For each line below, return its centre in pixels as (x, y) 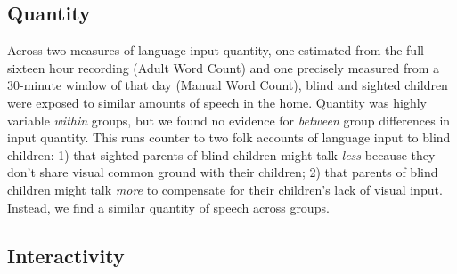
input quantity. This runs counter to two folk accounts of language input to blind (229, 137)
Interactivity (66, 255)
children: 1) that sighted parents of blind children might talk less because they (221, 154)
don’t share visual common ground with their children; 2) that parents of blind (223, 172)
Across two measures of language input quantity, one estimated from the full (216, 50)
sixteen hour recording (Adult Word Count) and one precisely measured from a (224, 67)
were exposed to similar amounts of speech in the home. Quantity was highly (217, 102)
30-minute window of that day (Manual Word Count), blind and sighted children (228, 85)
